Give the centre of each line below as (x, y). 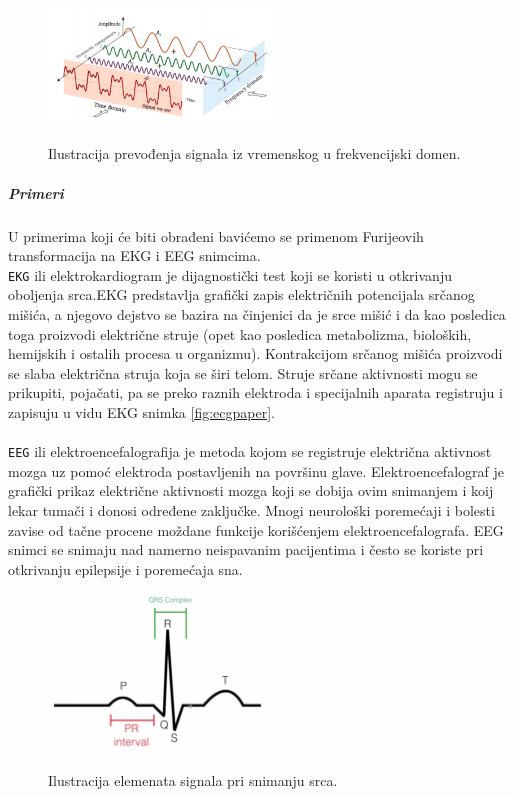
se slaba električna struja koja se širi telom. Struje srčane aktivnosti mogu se (243, 372)
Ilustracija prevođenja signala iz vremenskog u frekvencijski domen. (254, 153)
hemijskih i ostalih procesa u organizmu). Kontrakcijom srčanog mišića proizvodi (255, 353)
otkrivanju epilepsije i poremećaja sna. (125, 568)
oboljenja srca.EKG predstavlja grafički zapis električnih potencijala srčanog (241, 294)
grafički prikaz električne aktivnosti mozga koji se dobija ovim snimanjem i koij (251, 490)
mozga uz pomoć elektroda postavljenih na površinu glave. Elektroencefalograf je (256, 470)
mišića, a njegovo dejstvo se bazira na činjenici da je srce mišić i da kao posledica (257, 314)
